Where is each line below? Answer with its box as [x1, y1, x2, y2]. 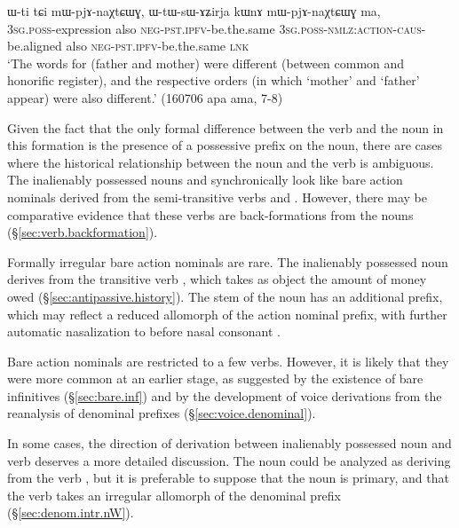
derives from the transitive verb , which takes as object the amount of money [7, 270, 427, 288]
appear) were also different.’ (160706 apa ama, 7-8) [7, 88, 283, 106]
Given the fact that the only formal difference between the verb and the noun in [7, 118, 444, 137]
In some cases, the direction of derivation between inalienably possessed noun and [7, 434, 452, 453]
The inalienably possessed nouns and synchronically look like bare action [7, 170, 403, 189]
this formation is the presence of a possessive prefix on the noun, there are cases [7, 136, 443, 154]
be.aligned [7, 36, 62, 55]
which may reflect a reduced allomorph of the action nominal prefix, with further [7, 304, 447, 323]
